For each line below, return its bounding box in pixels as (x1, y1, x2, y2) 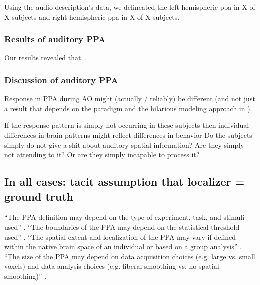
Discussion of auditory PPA (4, 73, 118, 86)
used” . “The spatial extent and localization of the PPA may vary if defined (4, 231, 236, 242)
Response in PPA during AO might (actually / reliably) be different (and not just (4, 93, 255, 104)
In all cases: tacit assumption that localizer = (4, 174, 245, 189)
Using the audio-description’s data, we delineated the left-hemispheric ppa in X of (4, 2, 255, 12)
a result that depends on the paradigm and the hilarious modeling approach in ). (4, 103, 252, 113)
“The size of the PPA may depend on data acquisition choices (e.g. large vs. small (4, 251, 255, 261)
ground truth (4, 188, 73, 204)
